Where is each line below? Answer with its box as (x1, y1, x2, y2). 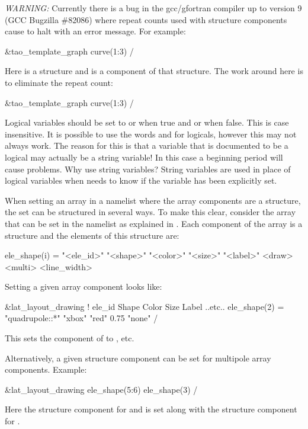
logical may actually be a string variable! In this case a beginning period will (5, 151, 283, 163)
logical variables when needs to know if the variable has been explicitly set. (5, 174, 277, 187)
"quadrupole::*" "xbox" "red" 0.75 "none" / (5, 312, 158, 324)
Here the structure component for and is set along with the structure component (5, 403, 297, 415)
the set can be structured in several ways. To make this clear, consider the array (5, 206, 296, 218)
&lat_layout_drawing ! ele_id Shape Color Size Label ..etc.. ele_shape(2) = (5, 300, 284, 312)
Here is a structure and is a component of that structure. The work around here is (5, 65, 303, 77)
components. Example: (5, 363, 87, 376)
